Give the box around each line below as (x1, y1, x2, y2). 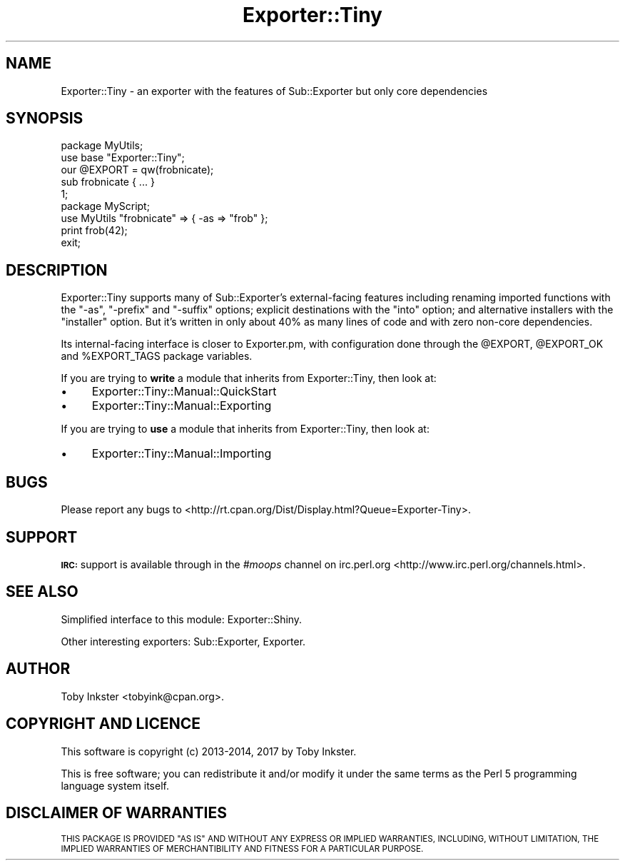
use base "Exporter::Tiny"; (61, 151, 185, 164)
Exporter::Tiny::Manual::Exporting (91, 398, 272, 413)
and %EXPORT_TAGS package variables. (61, 350, 253, 363)
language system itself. (61, 779, 169, 792)
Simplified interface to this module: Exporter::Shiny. (61, 613, 303, 625)
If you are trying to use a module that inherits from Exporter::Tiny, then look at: (61, 423, 430, 435)
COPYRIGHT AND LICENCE (6, 715, 200, 733)
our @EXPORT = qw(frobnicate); (61, 163, 214, 176)
